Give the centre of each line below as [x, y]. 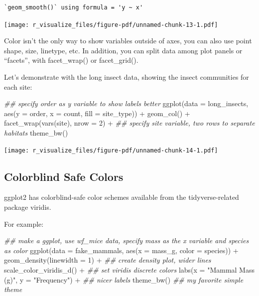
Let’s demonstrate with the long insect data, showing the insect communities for [127, 77]
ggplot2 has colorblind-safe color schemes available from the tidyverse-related [122, 197]
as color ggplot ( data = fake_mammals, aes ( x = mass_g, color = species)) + [121, 250]
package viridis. [28, 207]
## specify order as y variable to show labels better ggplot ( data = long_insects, [126, 103]
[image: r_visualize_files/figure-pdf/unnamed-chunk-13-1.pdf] [111, 25]
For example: [24, 223]
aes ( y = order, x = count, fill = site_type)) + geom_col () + [97, 113]
